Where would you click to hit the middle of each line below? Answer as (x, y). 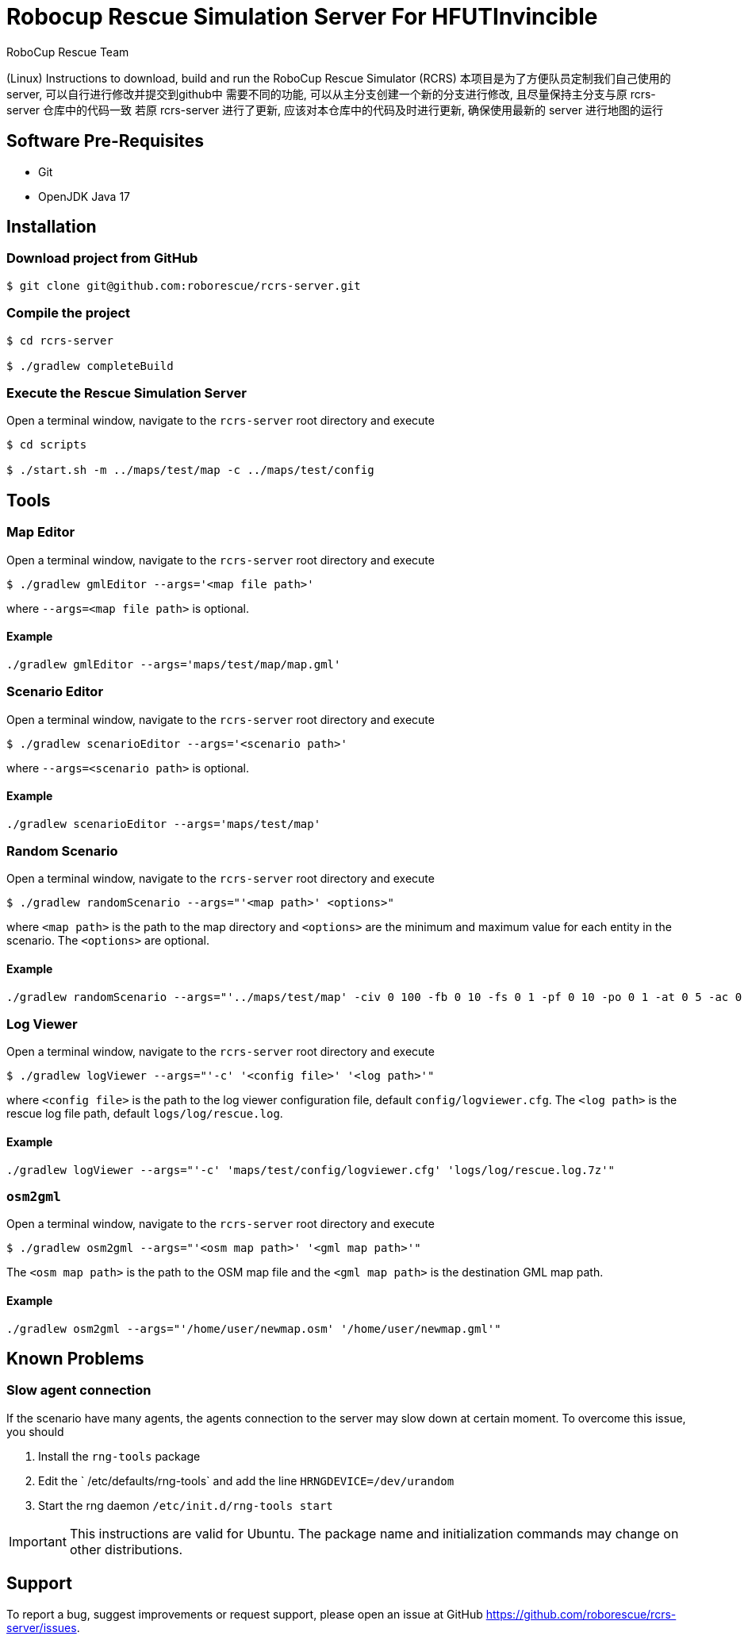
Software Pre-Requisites (105, 141)
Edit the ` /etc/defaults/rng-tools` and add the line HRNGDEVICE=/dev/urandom (246, 1480)
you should (35, 1431)
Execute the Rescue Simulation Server (127, 393)
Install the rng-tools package (119, 1456)
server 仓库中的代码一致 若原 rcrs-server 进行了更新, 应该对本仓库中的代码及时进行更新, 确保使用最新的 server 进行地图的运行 (335, 110)
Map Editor (41, 532)
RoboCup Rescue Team (68, 52)
